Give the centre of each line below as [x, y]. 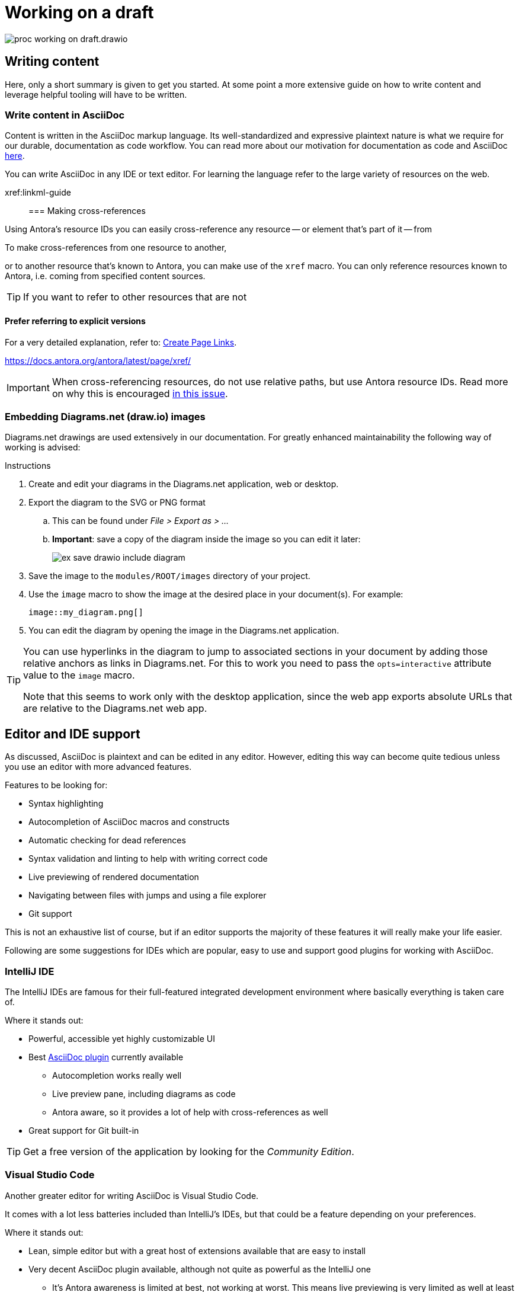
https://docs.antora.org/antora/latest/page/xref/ [98, 360]
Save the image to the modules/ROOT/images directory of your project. [169, 576]
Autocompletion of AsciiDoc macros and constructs [129, 822]
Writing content [52, 62]
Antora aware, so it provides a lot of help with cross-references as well [190, 1112]
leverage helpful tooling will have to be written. [96, 94]
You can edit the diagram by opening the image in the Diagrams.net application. [184, 631]
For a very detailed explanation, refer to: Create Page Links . [121, 342]
